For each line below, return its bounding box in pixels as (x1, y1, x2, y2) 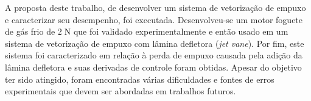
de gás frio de (5, 25, 55, 38)
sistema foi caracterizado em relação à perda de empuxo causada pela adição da (5, 49, 302, 61)
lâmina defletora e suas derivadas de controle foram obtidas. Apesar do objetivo (5, 60, 302, 73)
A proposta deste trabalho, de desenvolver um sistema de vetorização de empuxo (5, 1, 306, 13)
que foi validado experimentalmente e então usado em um (73, 25, 288, 38)
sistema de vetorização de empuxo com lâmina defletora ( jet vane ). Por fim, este (5, 37, 304, 49)
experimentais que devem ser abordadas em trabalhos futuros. (5, 85, 236, 97)
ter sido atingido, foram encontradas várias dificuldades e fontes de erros (5, 72, 274, 85)
